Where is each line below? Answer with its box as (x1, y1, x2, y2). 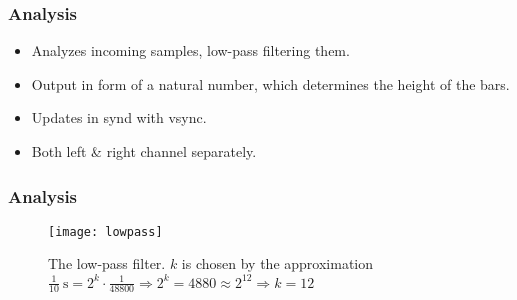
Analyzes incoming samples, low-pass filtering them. (31, 40, 350, 61)
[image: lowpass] (48, 224, 163, 239)
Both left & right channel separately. (31, 141, 257, 161)
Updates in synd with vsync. (31, 107, 207, 128)
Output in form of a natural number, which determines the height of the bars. (31, 73, 510, 94)
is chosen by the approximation (181, 253, 374, 274)
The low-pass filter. (48, 253, 166, 274)
